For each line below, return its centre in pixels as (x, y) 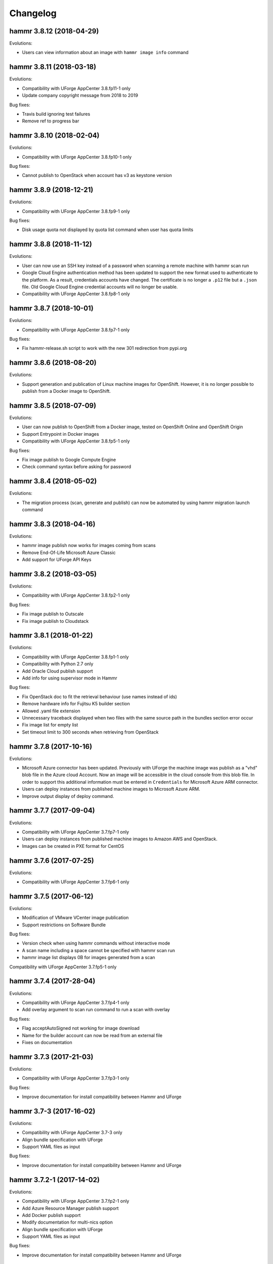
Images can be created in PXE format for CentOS (73, 846)
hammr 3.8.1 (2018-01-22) (51, 635)
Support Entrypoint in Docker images (61, 434)
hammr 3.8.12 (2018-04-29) (54, 31)
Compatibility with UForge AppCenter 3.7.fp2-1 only (76, 1201)
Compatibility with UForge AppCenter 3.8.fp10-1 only (77, 157)
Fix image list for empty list (50, 725)
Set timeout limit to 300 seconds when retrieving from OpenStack (90, 732)
